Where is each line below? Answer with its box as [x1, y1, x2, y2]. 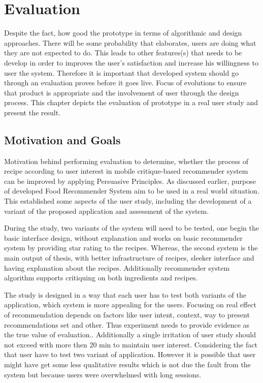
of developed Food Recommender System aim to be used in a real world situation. [4, 185, 259, 196]
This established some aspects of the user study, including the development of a [4, 196, 252, 206]
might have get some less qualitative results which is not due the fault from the [4, 359, 251, 369]
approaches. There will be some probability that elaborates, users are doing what [4, 37, 256, 48]
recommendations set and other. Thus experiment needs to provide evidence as [4, 319, 250, 330]
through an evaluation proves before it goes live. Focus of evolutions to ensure [4, 77, 247, 88]
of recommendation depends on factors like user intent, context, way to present [4, 309, 250, 320]
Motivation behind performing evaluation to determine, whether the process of [4, 155, 249, 166]
